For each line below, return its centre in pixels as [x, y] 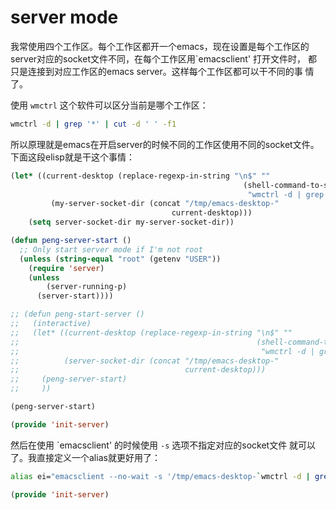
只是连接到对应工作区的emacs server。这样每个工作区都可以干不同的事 [156, 71]
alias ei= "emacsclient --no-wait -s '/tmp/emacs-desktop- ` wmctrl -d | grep [171, 476]
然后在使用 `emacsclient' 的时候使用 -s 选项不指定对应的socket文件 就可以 [163, 445]
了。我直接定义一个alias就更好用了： [85, 457]
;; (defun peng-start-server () [77, 314]
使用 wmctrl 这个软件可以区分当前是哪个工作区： [109, 105]
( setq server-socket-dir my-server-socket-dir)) [131, 222]
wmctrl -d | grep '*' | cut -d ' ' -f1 [93, 124]
